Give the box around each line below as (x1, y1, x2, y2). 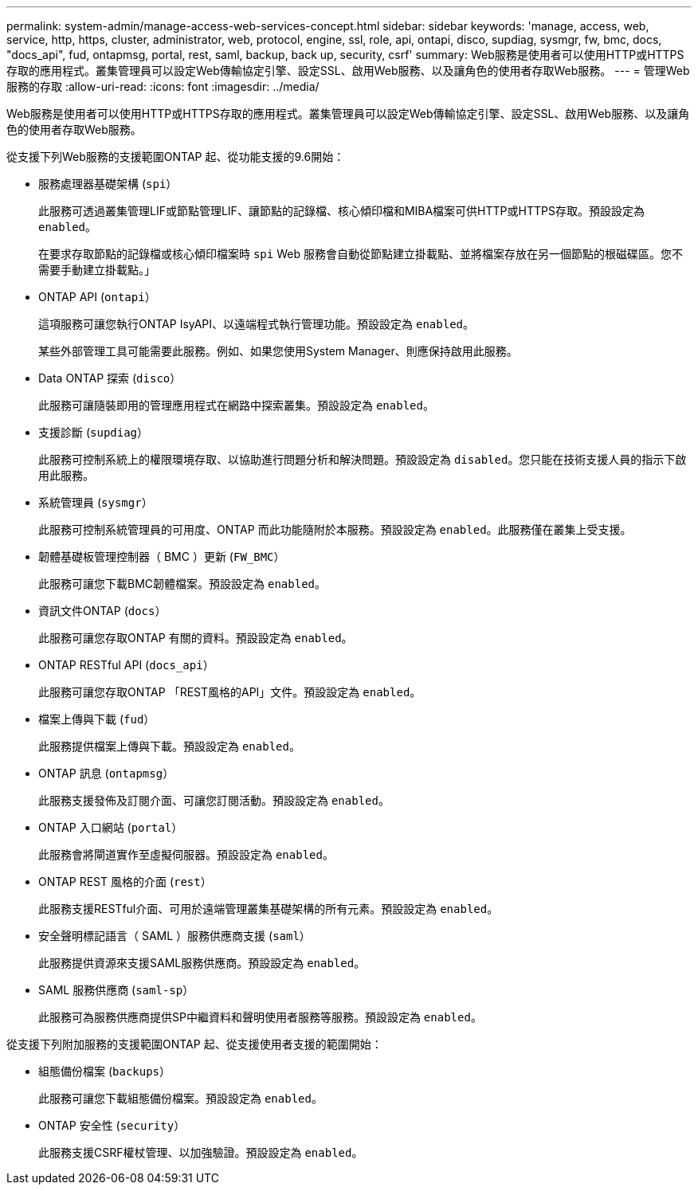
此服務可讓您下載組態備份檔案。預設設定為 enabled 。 (38, 1091, 323, 1105)
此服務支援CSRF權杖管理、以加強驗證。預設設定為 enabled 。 (38, 1146, 363, 1159)
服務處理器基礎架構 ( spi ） (38, 177, 178, 190)
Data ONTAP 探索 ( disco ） (38, 371, 182, 385)
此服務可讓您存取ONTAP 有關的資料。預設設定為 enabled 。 (38, 631, 353, 644)
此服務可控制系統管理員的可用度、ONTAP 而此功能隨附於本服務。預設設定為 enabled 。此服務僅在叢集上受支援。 (38, 523, 632, 536)
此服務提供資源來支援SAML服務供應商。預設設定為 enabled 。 (38, 956, 366, 970)
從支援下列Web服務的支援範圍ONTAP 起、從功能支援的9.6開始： (6, 150, 345, 163)
